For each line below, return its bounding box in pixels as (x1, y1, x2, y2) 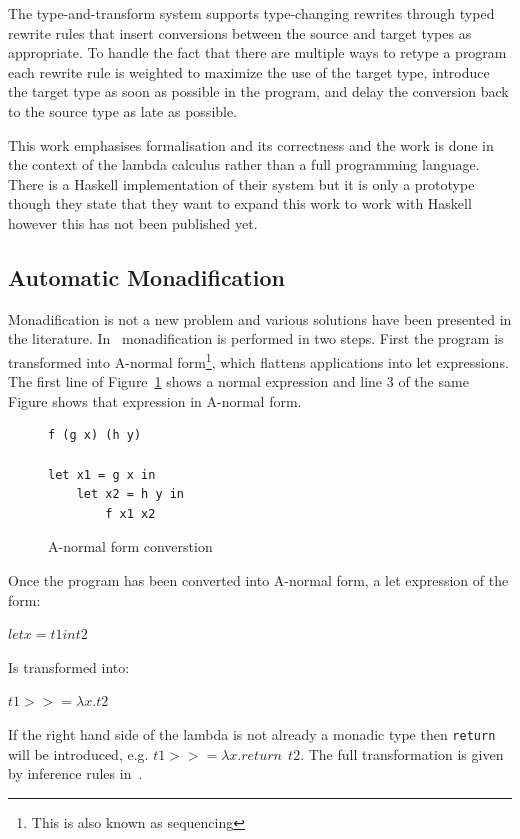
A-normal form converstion (48, 536, 213, 557)
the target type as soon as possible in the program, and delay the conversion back (8, 81, 509, 102)
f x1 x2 (105, 506, 156, 521)
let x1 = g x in (48, 467, 156, 482)
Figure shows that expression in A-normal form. (8, 390, 302, 411)
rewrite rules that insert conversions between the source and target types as (8, 22, 472, 43)
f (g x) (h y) (48, 428, 142, 443)
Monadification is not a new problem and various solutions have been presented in (8, 308, 512, 329)
